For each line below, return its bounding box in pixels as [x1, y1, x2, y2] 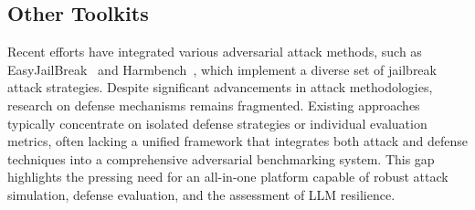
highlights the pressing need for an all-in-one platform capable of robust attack [7, 167, 449, 186]
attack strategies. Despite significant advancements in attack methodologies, [7, 78, 433, 97]
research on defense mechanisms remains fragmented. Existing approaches [7, 95, 420, 114]
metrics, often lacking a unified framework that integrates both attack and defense [7, 131, 468, 151]
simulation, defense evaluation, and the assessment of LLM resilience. [7, 184, 396, 204]
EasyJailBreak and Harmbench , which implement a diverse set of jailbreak [7, 59, 437, 79]
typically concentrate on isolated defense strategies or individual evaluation [7, 113, 427, 132]
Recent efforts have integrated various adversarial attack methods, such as [7, 42, 422, 61]
